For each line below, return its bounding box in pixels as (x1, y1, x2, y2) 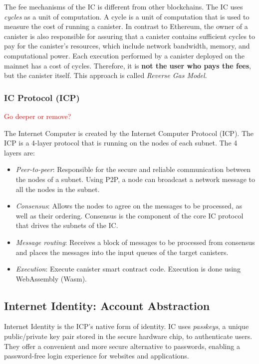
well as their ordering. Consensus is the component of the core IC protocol (15, 210, 244, 220)
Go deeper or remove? (4, 110, 71, 121)
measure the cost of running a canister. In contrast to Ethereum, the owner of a (4, 21, 248, 31)
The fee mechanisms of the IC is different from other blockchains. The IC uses (4, 1, 243, 11)
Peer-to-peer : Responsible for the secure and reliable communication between (15, 164, 251, 174)
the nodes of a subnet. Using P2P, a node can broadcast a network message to (15, 173, 256, 184)
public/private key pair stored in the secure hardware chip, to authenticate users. (4, 331, 253, 341)
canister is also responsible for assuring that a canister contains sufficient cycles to (4, 30, 256, 41)
